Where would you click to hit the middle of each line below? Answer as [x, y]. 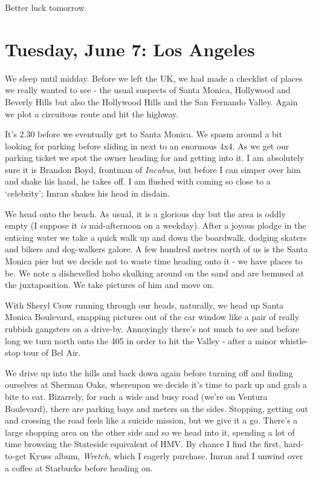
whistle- [294, 340]
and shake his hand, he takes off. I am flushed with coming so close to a [138, 181]
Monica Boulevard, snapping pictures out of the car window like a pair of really [152, 317]
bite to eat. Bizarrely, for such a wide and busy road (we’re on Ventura [136, 396]
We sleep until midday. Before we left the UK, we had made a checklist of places [154, 78]
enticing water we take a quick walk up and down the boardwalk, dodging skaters [156, 237]
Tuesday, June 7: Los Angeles [130, 49]
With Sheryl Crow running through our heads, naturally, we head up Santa [144, 305]
